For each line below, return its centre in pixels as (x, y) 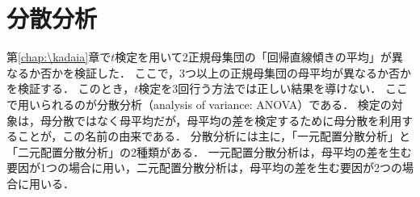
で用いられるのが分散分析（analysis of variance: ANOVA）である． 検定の (199, 104)
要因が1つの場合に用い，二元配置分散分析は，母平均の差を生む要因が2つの (204, 168)
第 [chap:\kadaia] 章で (59, 57)
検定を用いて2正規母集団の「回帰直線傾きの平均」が (253, 57)
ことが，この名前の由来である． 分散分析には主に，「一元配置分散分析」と (214, 136)
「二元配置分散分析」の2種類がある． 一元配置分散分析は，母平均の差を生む (209, 151)
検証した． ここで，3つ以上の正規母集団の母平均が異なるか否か (243, 72)
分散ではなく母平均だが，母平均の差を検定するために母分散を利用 (227, 120)
